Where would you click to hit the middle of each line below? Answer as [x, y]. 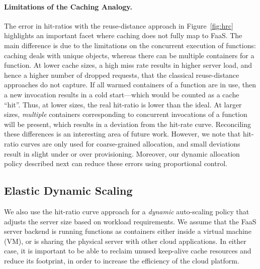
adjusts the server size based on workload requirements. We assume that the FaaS [130, 221]
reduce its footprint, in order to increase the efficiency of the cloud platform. [122, 260]
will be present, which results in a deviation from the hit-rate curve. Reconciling [128, 124]
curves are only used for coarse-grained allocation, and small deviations [131, 143]
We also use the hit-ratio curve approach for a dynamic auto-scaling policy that [127, 211]
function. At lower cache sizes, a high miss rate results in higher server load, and [128, 65]
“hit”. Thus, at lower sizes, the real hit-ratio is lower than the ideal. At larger [123, 104]
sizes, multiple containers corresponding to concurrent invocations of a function [126, 114]
